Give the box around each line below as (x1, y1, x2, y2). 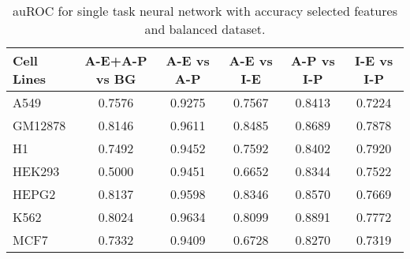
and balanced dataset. (144, 20, 266, 38)
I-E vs (354, 51, 393, 69)
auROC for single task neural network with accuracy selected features (13, 2, 397, 20)
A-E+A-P (84, 51, 147, 69)
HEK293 (13, 162, 60, 180)
